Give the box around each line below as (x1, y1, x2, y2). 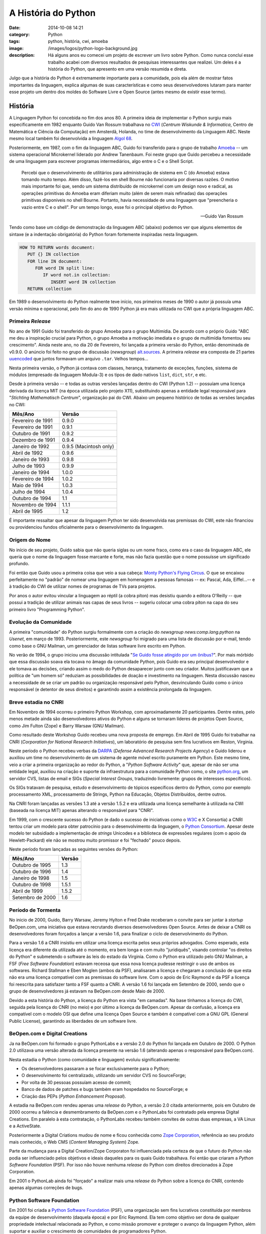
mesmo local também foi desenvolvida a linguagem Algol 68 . (9, 136, 133, 142)
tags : (9, 39, 20, 44)
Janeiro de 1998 (12, 875, 50, 882)
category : (9, 31, 30, 37)
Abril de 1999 (12, 887, 43, 894)
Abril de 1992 (12, 449, 43, 456)
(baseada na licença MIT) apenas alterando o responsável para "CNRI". (9, 808, 154, 813)
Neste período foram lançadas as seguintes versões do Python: (9, 847, 138, 852)
